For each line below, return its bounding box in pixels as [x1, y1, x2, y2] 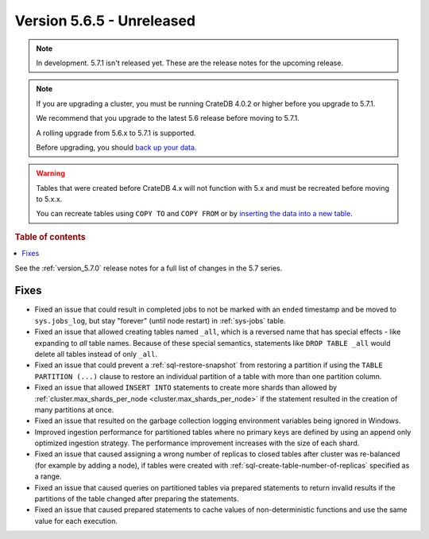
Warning [36, 169, 65, 178]
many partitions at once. [34, 405, 114, 414]
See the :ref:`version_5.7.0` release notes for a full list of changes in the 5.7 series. [14, 263, 283, 273]
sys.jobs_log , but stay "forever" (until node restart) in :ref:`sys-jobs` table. [34, 316, 286, 325]
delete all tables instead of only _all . [34, 349, 158, 359]
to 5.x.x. [36, 195, 63, 204]
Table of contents [14, 231, 87, 242]
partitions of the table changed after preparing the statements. [34, 494, 240, 504]
